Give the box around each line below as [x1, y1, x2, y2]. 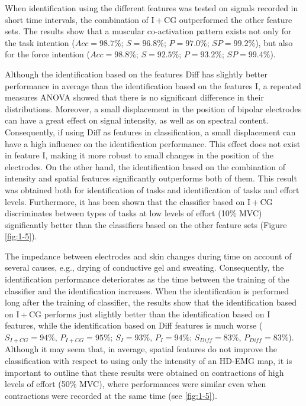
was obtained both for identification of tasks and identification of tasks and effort [5, 183, 299, 196]
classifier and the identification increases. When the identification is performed [5, 284, 289, 297]
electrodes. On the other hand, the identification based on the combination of [5, 160, 285, 173]
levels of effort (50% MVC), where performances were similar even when [5, 378, 266, 390]
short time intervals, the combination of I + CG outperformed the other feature [5, 13, 292, 25]
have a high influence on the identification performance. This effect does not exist [5, 137, 301, 150]
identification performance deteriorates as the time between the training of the [5, 273, 289, 285]
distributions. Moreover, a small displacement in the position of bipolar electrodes [5, 102, 302, 115]
